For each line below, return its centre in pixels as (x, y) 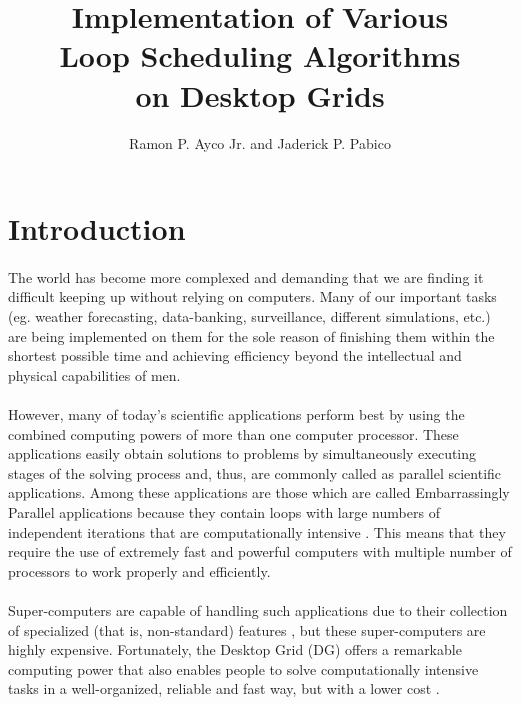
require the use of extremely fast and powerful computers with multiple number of (260, 551)
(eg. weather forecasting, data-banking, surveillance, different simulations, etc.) (249, 316)
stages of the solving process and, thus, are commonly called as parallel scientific (255, 472)
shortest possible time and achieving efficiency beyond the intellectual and (235, 355)
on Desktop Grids (260, 94)
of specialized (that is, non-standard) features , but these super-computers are (247, 629)
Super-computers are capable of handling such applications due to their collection (258, 609)
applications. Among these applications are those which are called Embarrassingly (259, 492)
